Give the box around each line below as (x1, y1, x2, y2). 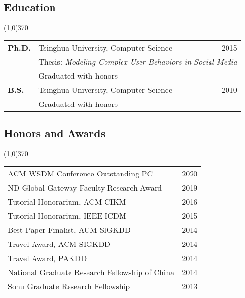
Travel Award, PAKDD (8, 252, 87, 263)
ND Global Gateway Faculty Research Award (8, 181, 162, 193)
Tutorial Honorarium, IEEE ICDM (8, 210, 126, 221)
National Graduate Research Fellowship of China (8, 266, 175, 278)
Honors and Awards (4, 125, 105, 140)
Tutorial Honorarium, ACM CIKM (8, 195, 126, 207)
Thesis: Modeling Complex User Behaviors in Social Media (38, 55, 237, 67)
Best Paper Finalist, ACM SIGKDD (8, 224, 131, 235)
